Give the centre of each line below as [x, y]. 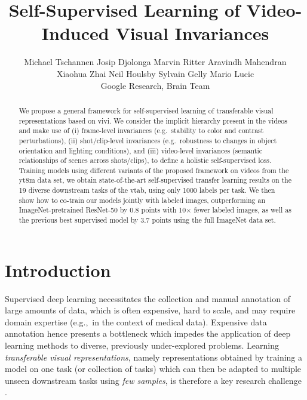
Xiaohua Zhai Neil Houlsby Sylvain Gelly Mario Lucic [155, 73]
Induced [75, 33]
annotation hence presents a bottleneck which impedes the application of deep [148, 333]
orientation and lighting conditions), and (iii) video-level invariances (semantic [141, 150]
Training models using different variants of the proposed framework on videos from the [154, 170]
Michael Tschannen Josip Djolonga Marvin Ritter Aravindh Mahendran [155, 62]
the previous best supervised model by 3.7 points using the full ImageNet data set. [147, 220]
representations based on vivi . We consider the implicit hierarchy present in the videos [153, 120]
